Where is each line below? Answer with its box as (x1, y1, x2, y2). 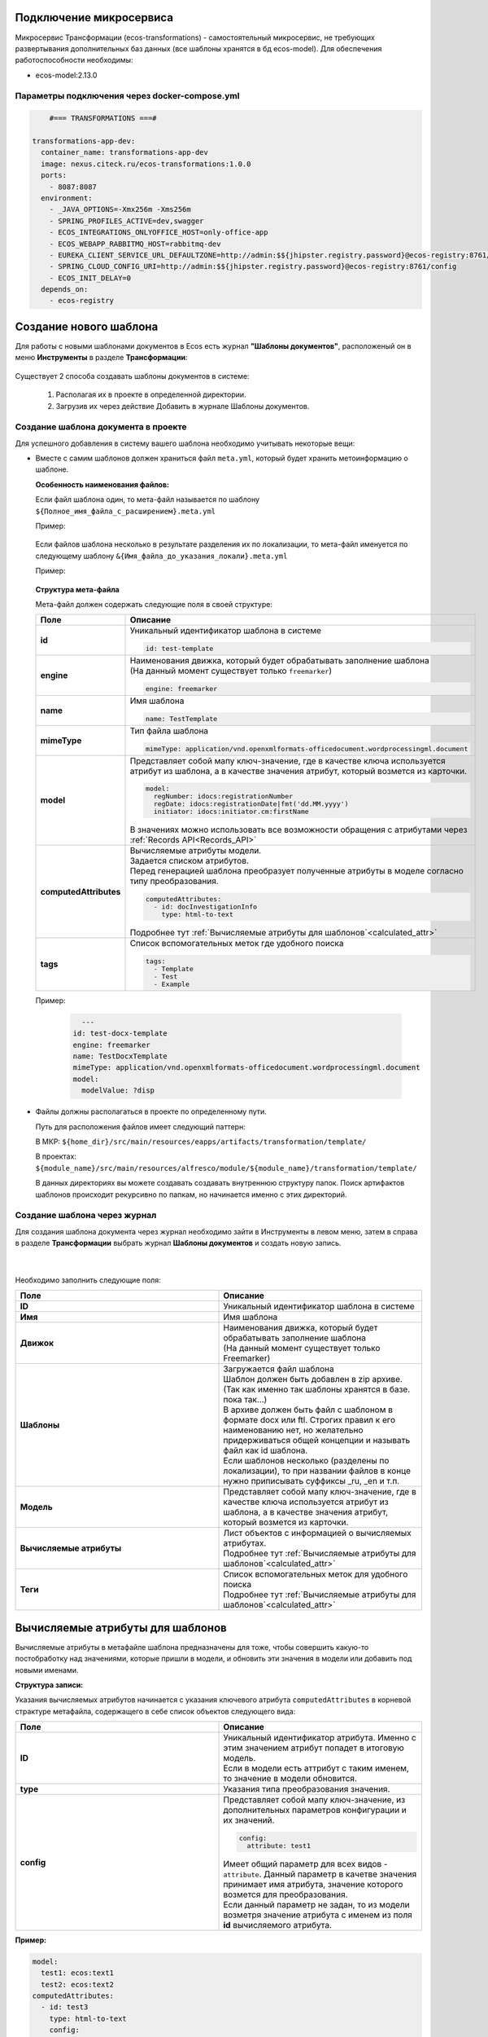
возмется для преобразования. (223, 1889, 348, 1900)
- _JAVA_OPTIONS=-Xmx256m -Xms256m (49, 205, 191, 214)
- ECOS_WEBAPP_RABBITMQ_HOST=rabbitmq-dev (49, 239, 221, 249)
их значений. (223, 1815, 275, 1826)
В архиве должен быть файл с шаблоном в (223, 1404, 394, 1415)
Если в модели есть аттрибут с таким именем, (223, 1762, 410, 1774)
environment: (41, 193, 93, 203)
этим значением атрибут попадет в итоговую (223, 1742, 404, 1753)
